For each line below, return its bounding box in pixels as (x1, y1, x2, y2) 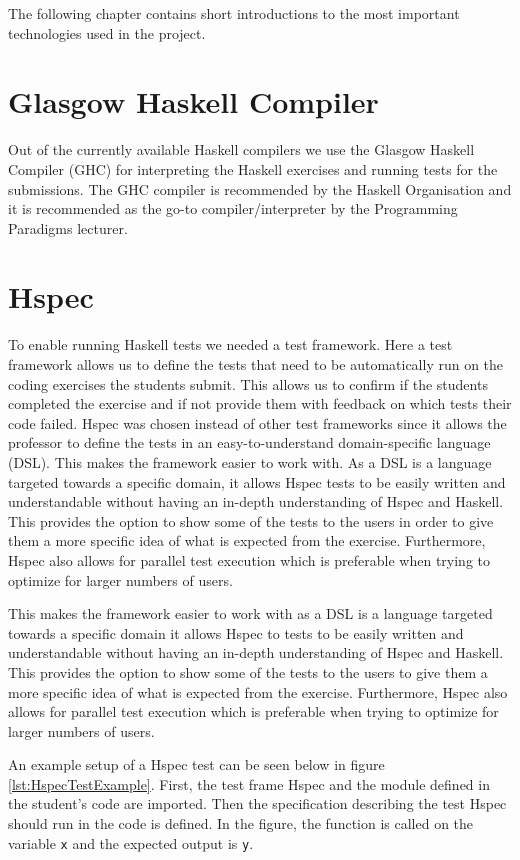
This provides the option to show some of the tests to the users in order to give (8, 510, 494, 531)
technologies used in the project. (8, 22, 206, 43)
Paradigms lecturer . (8, 217, 128, 238)
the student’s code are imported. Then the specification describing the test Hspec (8, 793, 507, 814)
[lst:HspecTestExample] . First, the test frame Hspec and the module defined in (8, 773, 490, 794)
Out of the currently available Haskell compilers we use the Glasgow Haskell (8, 139, 475, 160)
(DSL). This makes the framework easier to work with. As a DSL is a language (8, 451, 492, 472)
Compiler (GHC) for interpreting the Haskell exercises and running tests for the (8, 158, 498, 179)
